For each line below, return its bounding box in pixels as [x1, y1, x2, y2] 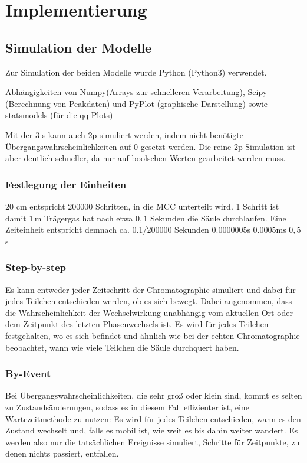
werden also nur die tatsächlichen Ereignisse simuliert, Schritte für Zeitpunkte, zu [5, 435, 300, 448]
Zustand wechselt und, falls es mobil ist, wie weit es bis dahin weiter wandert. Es [5, 424, 298, 436]
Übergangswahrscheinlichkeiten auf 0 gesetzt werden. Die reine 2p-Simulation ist [5, 140, 296, 152]
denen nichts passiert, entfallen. [5, 447, 119, 459]
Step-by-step [5, 260, 67, 275]
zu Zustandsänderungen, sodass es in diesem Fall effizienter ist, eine [5, 400, 249, 413]
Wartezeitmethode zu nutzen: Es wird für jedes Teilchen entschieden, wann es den [5, 412, 301, 425]
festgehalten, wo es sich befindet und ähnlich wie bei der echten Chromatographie [5, 329, 300, 341]
